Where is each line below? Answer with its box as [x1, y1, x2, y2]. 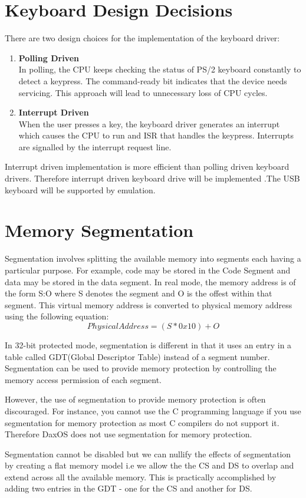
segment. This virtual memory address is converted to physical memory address [5, 298, 292, 311]
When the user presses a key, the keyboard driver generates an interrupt [18, 117, 280, 130]
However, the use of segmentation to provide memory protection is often [5, 393, 266, 405]
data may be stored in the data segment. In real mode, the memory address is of [5, 275, 296, 288]
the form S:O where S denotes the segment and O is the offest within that [5, 287, 272, 299]
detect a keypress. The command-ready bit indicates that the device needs [18, 74, 287, 87]
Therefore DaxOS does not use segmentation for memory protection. [5, 428, 252, 440]
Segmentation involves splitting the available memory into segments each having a [5, 252, 301, 265]
